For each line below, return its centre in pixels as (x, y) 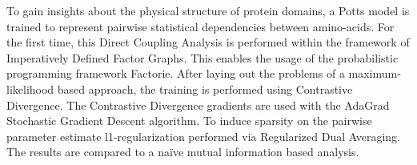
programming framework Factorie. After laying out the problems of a (176, 73)
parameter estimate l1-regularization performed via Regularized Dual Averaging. (203, 136)
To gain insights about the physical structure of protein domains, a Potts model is (208, 10)
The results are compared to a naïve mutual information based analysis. (183, 152)
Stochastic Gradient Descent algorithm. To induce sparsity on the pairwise (189, 121)
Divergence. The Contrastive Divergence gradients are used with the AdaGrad (198, 105)
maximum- (375, 73)
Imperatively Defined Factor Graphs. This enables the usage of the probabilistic (202, 57)
